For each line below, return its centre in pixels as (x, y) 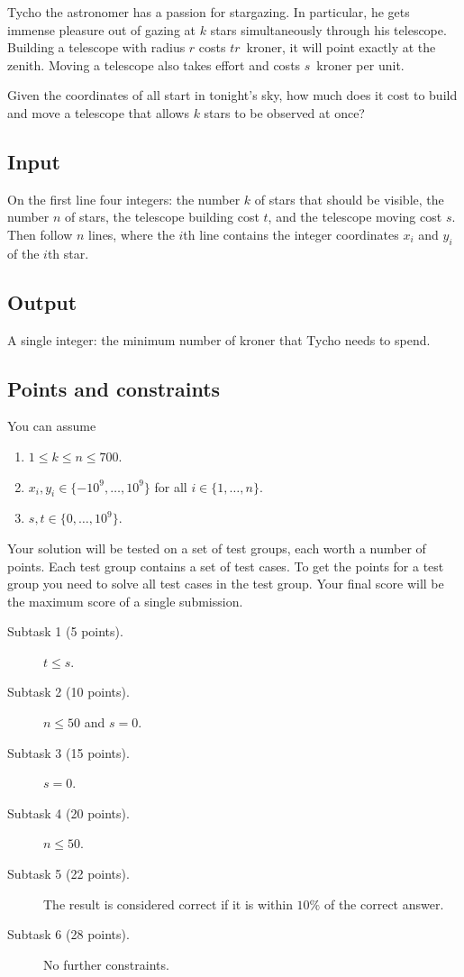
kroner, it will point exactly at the (341, 47)
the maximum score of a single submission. (125, 601)
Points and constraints (114, 388)
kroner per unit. (360, 64)
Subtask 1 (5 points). (65, 631)
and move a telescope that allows (98, 112)
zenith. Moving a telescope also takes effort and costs (154, 64)
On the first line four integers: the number (124, 199)
